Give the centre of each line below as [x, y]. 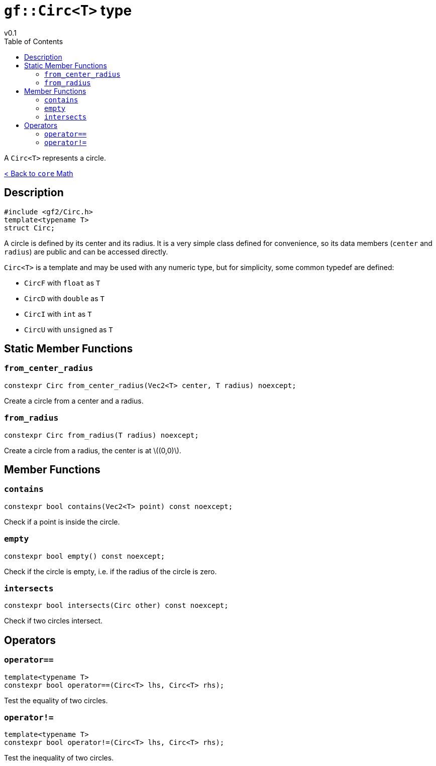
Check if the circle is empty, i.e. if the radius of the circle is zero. [111, 571]
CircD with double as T [64, 298]
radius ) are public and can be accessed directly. [86, 251]
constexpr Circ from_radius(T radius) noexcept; [101, 435]
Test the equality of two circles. [56, 700]
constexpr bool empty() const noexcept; [85, 556]
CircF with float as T [62, 283]
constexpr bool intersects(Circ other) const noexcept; [116, 606]
